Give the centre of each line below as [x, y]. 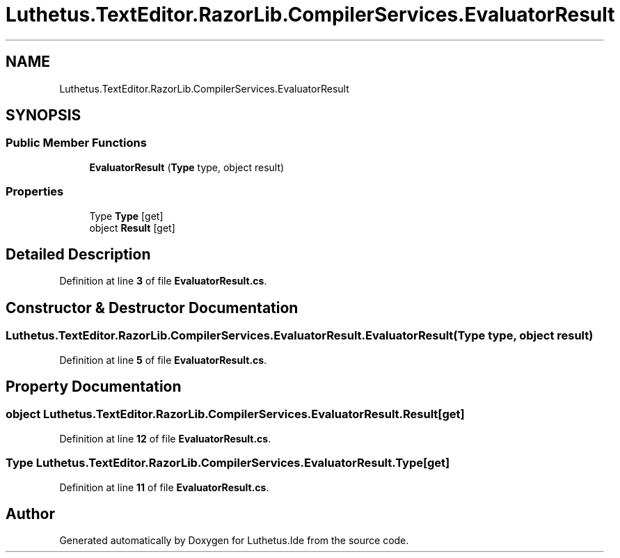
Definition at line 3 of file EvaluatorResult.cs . [163, 281]
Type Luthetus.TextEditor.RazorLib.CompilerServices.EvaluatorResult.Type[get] [228, 463]
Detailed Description [78, 254]
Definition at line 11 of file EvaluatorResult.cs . [164, 487]
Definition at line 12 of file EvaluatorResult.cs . [165, 438]
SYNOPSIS [43, 115]
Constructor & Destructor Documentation [152, 308]
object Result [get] [132, 228]
